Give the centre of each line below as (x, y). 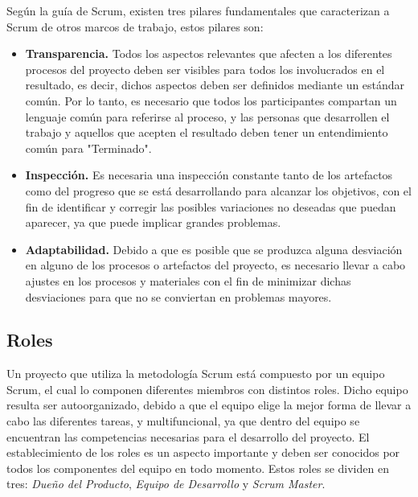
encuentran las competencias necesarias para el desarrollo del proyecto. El (188, 436)
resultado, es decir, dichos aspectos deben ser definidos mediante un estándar (215, 85)
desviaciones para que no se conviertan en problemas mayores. (178, 296)
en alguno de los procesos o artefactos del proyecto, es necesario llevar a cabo (215, 265)
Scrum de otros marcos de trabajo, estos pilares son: (135, 26)
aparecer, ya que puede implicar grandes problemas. (153, 222)
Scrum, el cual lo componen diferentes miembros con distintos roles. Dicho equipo (207, 389)
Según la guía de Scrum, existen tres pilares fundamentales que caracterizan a (198, 10)
